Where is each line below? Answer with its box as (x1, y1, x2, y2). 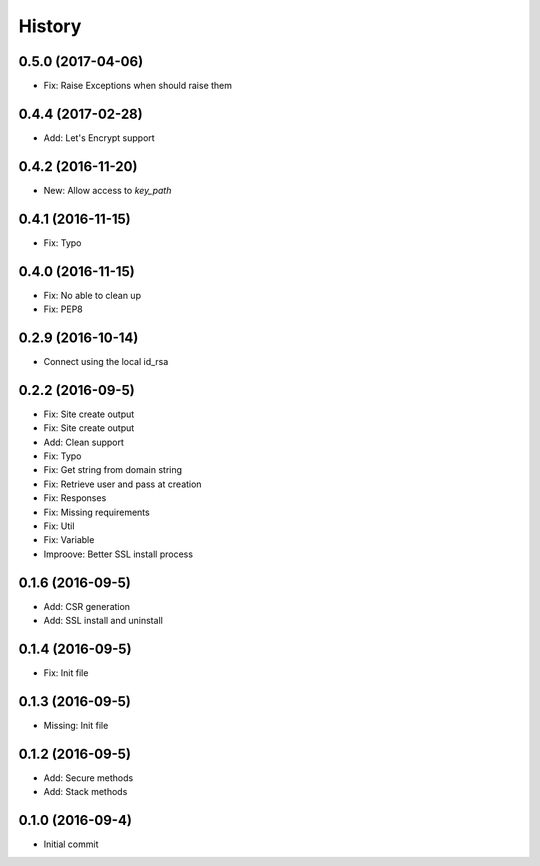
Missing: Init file (43, 719, 109, 731)
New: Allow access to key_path (43, 184, 172, 196)
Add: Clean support (43, 436, 125, 448)
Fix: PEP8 (43, 303, 84, 315)
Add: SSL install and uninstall (43, 615, 164, 627)
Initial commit (43, 838, 99, 850)
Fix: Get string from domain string (43, 464, 183, 476)
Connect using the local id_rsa (43, 355, 169, 367)
